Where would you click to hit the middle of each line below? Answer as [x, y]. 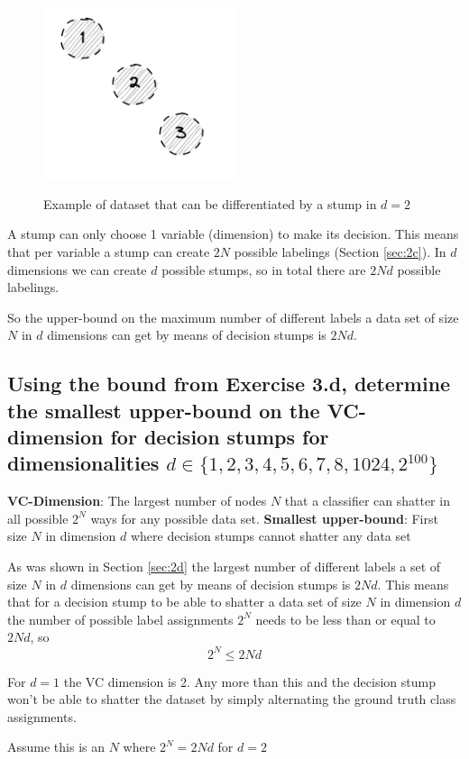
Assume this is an [56, 747]
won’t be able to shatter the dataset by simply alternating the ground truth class [232, 699]
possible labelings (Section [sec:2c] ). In [340, 251]
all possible [38, 518]
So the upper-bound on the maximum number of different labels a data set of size [233, 317]
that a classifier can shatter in [367, 501]
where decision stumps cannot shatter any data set [271, 536]
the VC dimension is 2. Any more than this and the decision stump [249, 681]
